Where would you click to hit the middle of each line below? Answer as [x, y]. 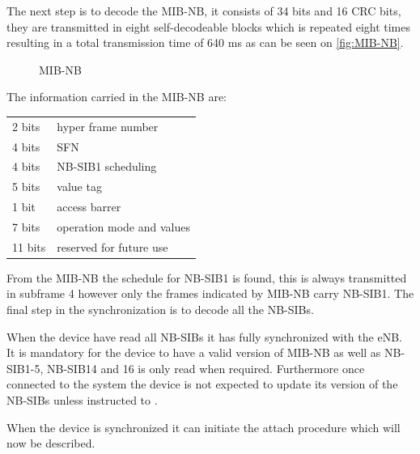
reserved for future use [112, 246]
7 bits [26, 226]
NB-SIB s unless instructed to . [82, 400]
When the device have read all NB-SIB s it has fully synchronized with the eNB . [204, 336]
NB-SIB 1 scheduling [107, 166]
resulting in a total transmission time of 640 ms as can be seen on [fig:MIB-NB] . [205, 42]
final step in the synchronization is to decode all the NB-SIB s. [160, 310]
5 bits [26, 187]
